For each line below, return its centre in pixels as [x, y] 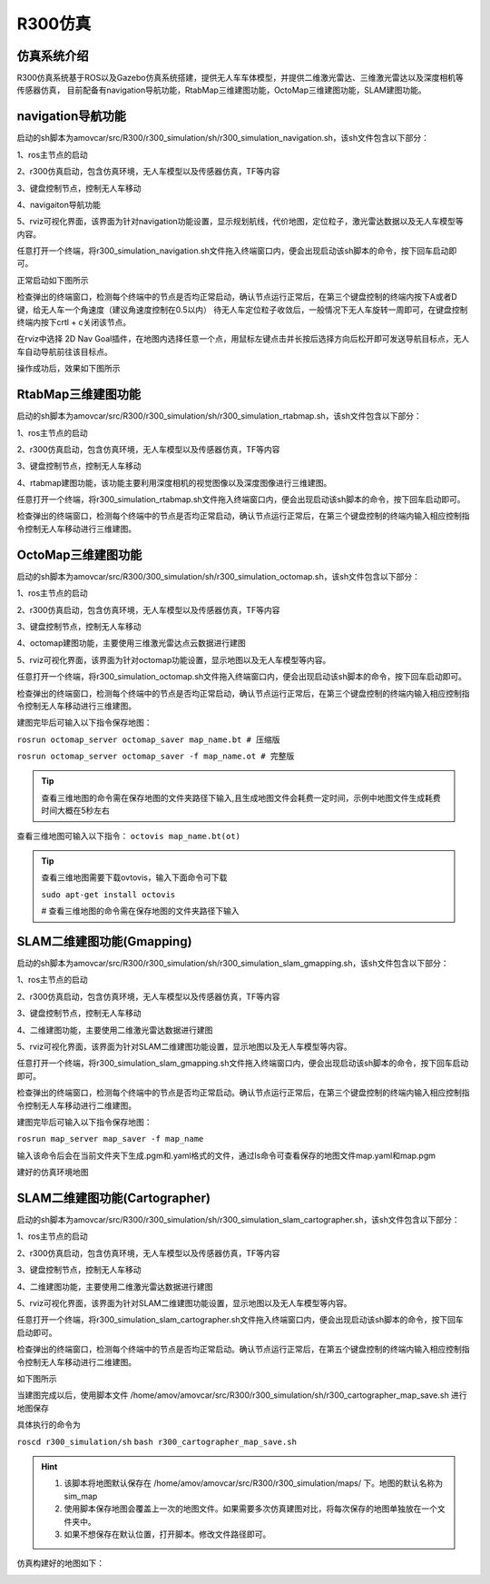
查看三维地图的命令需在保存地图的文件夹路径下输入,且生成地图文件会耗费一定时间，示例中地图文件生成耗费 [241, 797]
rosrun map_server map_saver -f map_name [110, 1139]
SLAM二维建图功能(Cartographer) [113, 1198]
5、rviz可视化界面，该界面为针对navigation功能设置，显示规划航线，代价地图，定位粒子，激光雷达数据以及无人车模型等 [240, 222]
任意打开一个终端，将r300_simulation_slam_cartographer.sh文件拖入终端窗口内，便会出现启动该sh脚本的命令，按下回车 [240, 1320]
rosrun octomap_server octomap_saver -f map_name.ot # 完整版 [156, 757]
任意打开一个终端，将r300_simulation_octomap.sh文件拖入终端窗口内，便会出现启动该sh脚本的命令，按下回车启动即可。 [242, 677]
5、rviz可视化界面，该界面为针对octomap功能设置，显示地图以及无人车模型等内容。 [174, 659]
